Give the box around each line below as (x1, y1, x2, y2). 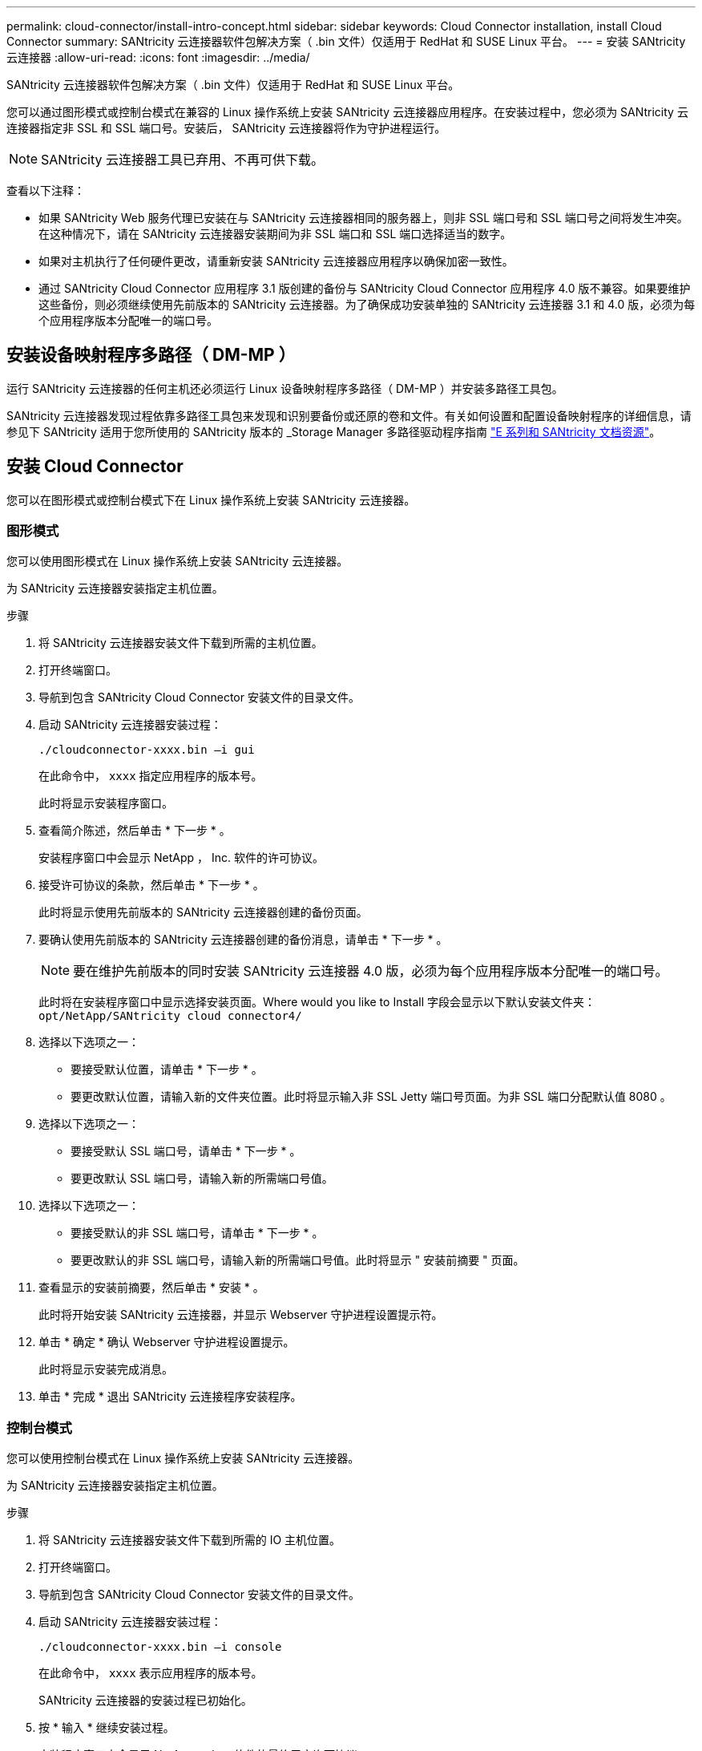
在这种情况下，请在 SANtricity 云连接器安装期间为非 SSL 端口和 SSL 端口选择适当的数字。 (38, 227, 512, 241)
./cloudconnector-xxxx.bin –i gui (38, 743, 255, 757)
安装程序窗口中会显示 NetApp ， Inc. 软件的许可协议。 (38, 851, 324, 865)
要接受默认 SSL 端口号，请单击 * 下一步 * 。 (71, 1144, 301, 1159)
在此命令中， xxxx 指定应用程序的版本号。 (38, 769, 263, 783)
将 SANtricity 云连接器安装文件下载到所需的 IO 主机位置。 (38, 1533, 341, 1547)
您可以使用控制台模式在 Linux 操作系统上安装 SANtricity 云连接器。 (6, 1451, 360, 1466)
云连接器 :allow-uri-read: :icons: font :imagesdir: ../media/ (6, 51, 310, 64)
